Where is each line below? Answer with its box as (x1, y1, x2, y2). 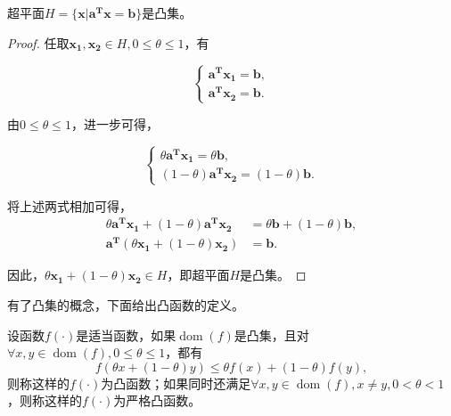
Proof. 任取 (7, 33, 70, 52)
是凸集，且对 (234, 325, 309, 344)
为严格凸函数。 (113, 391, 201, 410)
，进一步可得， (70, 114, 159, 133)
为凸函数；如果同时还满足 (101, 373, 251, 392)
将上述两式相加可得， (7, 196, 132, 215)
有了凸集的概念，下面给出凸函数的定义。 (7, 296, 244, 314)
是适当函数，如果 (76, 325, 176, 344)
